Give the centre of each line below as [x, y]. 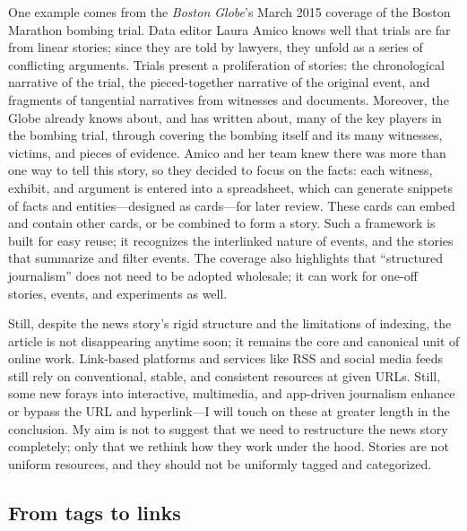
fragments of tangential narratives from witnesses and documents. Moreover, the [229, 99]
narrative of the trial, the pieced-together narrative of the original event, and [219, 82]
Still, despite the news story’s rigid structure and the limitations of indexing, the [230, 323]
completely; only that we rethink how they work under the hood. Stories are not [229, 446]
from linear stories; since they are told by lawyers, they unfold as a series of [216, 47]
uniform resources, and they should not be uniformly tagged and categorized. [220, 463]
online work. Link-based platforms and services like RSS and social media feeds [226, 358]
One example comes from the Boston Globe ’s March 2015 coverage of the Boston [229, 12]
